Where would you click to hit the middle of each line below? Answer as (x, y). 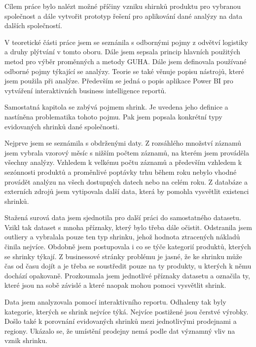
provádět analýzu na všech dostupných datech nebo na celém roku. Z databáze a (126, 181)
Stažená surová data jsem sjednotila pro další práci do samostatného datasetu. (123, 217)
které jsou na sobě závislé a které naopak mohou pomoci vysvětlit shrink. (115, 285)
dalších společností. (33, 25)
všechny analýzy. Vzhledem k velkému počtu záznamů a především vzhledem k (123, 162)
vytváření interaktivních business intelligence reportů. (86, 90)
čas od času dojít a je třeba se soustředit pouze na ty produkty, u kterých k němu (128, 266)
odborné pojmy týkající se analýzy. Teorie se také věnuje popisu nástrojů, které (124, 71)
